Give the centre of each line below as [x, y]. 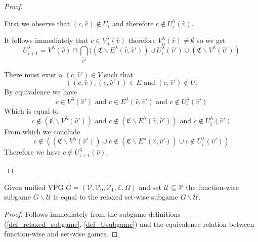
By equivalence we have [41, 92]
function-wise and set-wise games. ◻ [61, 234]
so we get [211, 40]
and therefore [133, 23]
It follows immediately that [46, 40]
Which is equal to [31, 111]
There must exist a [33, 74]
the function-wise [212, 187]
